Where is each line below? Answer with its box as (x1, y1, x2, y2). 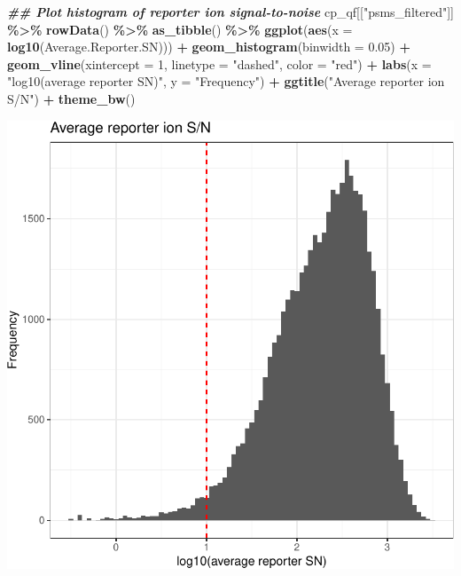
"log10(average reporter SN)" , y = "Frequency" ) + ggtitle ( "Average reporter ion (7, 72, 445, 91)
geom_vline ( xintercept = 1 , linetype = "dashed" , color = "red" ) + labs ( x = (7, 54, 432, 73)
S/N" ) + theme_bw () (7, 89, 136, 107)
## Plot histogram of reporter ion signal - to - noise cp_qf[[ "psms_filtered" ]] (7, 3, 454, 20)
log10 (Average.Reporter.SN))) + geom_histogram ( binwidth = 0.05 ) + (7, 37, 410, 56)
